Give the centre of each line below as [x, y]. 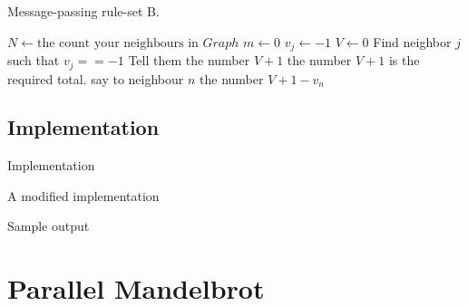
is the [404, 60]
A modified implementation [83, 195]
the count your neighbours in [117, 43]
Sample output [49, 226]
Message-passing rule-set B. [83, 11]
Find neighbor [412, 41]
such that [34, 60]
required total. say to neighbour [96, 78]
